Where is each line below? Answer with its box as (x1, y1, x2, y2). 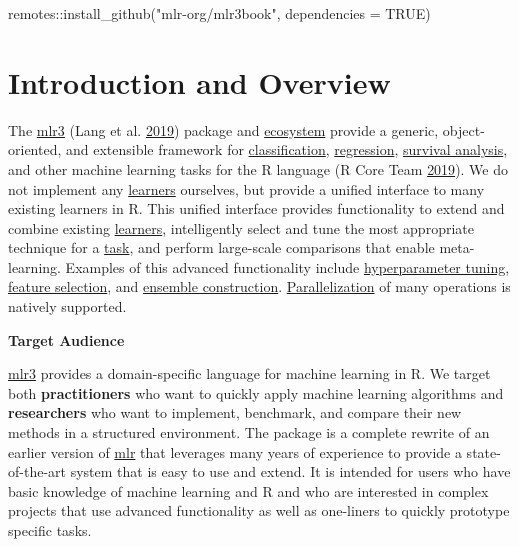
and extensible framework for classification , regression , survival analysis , (65, 139, 508, 160)
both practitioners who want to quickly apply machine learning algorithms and (8, 382, 504, 403)
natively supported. (8, 296, 127, 317)
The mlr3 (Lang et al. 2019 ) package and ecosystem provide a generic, (8, 119, 439, 140)
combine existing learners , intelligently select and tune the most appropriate (8, 217, 474, 238)
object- (442, 119, 485, 140)
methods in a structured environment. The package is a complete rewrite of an (8, 422, 490, 443)
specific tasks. (8, 520, 92, 540)
